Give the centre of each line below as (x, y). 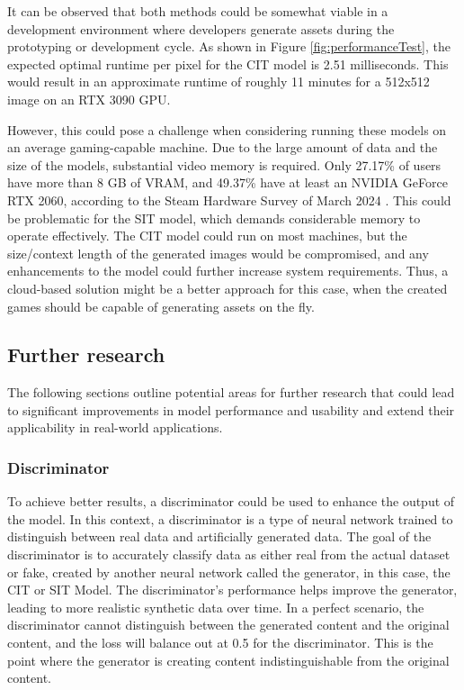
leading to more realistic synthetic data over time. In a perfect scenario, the (216, 607)
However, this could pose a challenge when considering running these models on (227, 129)
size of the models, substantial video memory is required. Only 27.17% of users (224, 164)
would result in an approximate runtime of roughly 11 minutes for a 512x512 (219, 82)
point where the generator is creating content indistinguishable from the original (228, 660)
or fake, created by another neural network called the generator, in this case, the (229, 572)
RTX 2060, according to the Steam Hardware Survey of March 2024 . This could (229, 200)
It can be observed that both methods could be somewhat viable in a (198, 11)
